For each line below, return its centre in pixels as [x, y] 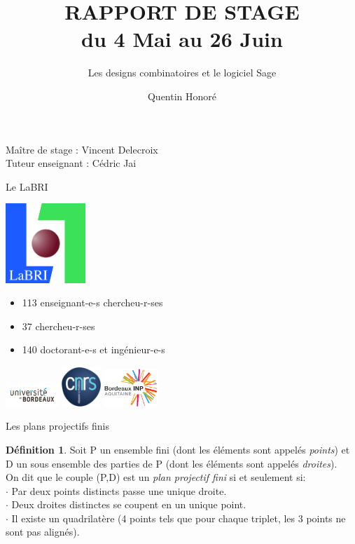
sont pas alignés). [43, 532]
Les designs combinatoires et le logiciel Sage [182, 73]
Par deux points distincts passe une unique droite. [119, 490]
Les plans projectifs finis [57, 426]
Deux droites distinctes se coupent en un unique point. [129, 504]
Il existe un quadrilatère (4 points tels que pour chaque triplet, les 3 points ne [179, 518]
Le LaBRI [27, 186]
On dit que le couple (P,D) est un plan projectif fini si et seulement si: [156, 477]
